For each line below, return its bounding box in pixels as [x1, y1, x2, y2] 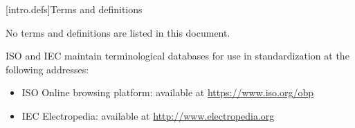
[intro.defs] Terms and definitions [6, 2, 143, 16]
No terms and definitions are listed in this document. [6, 25, 230, 39]
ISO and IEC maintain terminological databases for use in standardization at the [6, 48, 349, 63]
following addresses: [6, 62, 89, 76]
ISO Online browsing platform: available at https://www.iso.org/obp [21, 85, 313, 100]
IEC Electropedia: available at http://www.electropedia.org [21, 108, 275, 122]
